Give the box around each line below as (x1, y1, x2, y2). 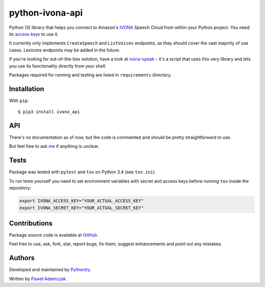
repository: (9, 185, 31, 191)
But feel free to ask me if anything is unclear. (9, 143, 100, 149)
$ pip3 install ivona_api (18, 109, 80, 115)
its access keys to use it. (9, 31, 59, 37)
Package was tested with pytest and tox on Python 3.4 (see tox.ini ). (9, 169, 157, 175)
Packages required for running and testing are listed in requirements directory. (9, 72, 172, 78)
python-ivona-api (9, 7, 83, 18)
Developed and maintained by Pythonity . (9, 267, 91, 273)
